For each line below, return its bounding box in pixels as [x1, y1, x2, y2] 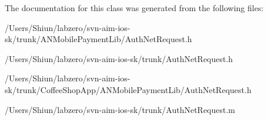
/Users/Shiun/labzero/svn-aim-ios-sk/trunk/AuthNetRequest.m [5, 103, 236, 115]
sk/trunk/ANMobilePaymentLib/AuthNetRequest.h [5, 33, 192, 45]
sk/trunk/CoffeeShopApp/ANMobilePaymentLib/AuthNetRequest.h [5, 83, 252, 95]
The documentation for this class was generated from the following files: [5, 2, 264, 13]
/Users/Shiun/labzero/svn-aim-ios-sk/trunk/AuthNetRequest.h [5, 52, 233, 64]
